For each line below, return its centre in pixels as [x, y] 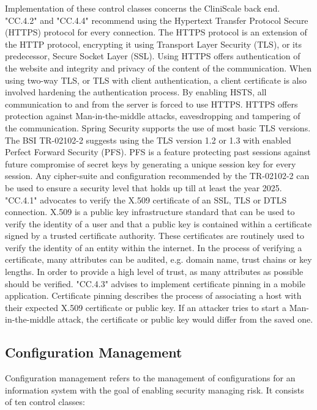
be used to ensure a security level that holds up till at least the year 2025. [144, 187]
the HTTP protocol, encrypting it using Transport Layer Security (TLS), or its [153, 44]
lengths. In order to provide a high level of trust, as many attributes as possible [154, 272]
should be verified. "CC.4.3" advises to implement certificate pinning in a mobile [155, 283]
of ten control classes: [45, 402]
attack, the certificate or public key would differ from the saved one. [185, 319]
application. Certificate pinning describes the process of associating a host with [153, 295]
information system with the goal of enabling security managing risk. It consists [155, 390]
